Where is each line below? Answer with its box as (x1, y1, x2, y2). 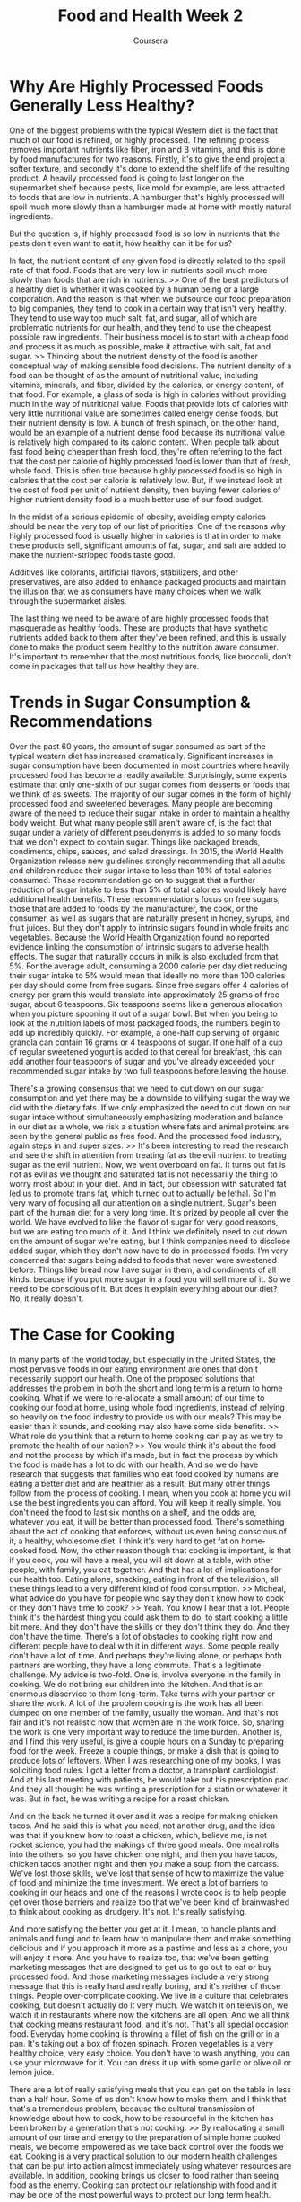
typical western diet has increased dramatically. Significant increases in (9, 750, 274, 761)
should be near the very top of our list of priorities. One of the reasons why (9, 520, 287, 531)
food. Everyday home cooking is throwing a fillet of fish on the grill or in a (9, 2028, 279, 2039)
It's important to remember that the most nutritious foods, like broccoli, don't (9, 650, 292, 661)
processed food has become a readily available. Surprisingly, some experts (9, 769, 288, 780)
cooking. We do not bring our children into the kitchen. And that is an (9, 1678, 264, 1689)
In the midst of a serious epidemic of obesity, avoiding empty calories (9, 511, 267, 522)
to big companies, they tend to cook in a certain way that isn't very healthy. (9, 303, 287, 314)
